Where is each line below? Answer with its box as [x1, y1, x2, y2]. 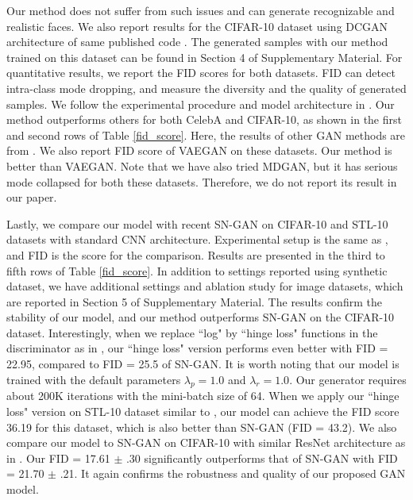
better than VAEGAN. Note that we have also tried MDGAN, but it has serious [6, 157, 398, 174]
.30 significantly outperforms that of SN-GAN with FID [125, 449, 398, 466]
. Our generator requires [289, 371, 407, 387]
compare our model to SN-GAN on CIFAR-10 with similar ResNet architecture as [6, 434, 406, 451]
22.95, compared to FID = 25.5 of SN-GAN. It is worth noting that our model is [6, 356, 399, 372]
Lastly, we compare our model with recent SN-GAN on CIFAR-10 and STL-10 [6, 215, 388, 232]
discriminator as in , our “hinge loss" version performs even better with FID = [6, 340, 388, 356]
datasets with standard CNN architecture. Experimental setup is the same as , [6, 231, 388, 248]
